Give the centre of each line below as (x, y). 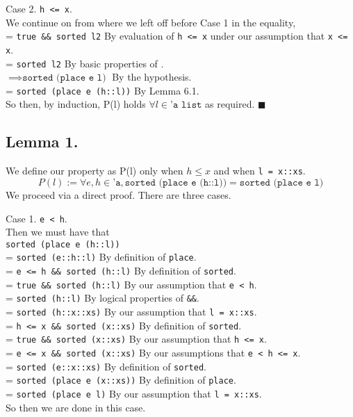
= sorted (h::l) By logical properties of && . (102, 298)
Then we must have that (58, 232)
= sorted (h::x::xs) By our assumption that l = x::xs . (131, 312)
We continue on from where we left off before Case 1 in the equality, (151, 22)
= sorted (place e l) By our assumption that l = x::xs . (134, 393)
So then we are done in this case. (76, 407)
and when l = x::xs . (260, 171)
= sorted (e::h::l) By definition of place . (101, 257)
